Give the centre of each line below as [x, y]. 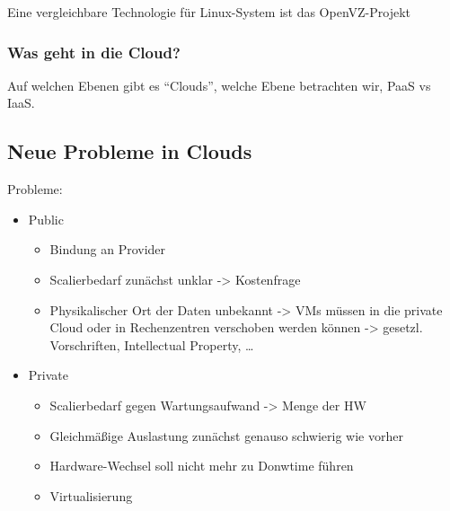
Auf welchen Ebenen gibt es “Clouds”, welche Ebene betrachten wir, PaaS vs [219, 85]
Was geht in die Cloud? [94, 52]
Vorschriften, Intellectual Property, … [152, 344]
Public [46, 219]
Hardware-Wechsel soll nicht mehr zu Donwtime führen [202, 466]
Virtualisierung [91, 495]
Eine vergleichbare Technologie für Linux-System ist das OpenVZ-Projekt [209, 12]
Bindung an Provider [108, 249]
